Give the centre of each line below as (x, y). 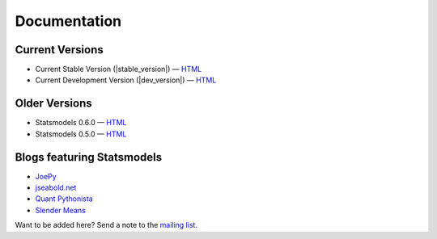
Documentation (68, 21)
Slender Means (61, 210)
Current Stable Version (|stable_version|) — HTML (119, 69)
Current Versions (59, 50)
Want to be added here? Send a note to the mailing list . (106, 225)
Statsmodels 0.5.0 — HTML (81, 134)
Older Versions (53, 104)
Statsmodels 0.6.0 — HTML (81, 123)
